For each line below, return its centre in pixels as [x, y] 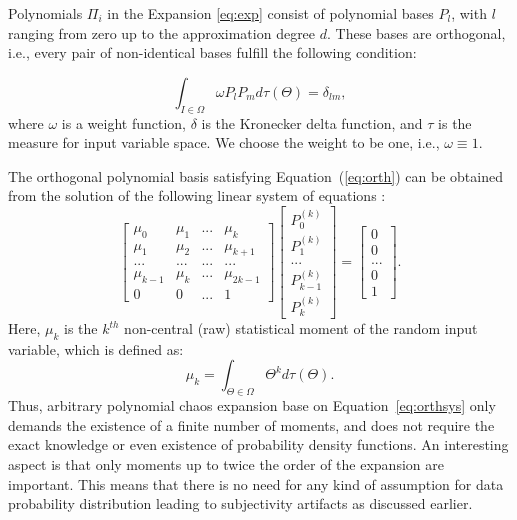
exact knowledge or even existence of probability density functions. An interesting [258, 444]
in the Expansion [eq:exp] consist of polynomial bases [270, 13]
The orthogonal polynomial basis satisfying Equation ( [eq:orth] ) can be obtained [255, 175]
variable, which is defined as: [96, 348]
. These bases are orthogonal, [416, 32]
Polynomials [45, 13]
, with [469, 13]
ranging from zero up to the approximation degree [162, 32]
